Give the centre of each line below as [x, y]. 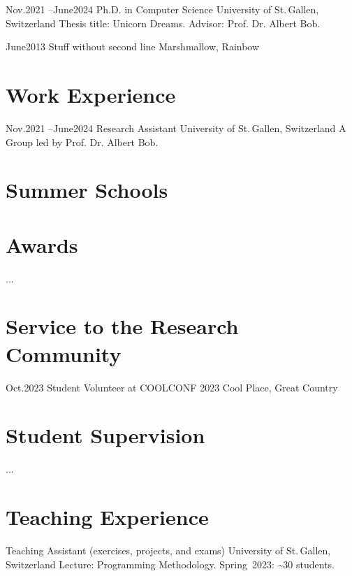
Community [64, 353]
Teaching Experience [107, 517]
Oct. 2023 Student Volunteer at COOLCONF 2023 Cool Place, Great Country [172, 387]
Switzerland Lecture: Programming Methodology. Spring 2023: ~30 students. [170, 564]
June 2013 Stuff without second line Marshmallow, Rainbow [133, 46]
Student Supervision [105, 435]
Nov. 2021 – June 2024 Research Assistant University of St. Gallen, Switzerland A [176, 128]
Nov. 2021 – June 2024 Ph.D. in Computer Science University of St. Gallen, [162, 9]
